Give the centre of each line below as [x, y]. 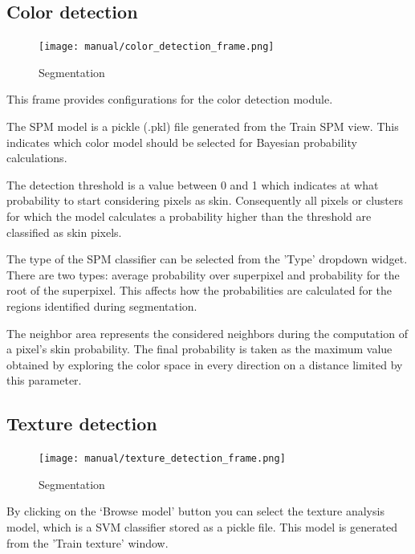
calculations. [37, 158]
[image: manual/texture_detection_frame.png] [162, 459]
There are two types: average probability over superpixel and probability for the [203, 274]
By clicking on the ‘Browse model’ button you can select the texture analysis [195, 511]
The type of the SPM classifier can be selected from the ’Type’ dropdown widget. [207, 259]
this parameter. [44, 380]
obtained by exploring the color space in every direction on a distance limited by [205, 364]
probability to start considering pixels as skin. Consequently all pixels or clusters [205, 200]
